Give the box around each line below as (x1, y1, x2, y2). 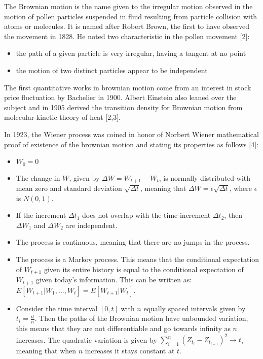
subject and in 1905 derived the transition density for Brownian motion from (4, 102, 243, 112)
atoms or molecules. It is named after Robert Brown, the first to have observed (4, 21, 249, 31)
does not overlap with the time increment (82, 210, 211, 220)
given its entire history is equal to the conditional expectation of (44, 264, 244, 274)
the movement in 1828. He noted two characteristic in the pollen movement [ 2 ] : (4, 30, 250, 41)
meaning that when (16, 345, 77, 356)
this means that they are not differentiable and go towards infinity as (16, 322, 231, 333)
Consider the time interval (16, 303, 98, 313)
